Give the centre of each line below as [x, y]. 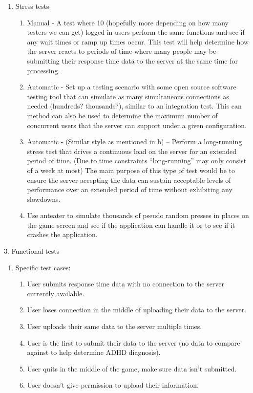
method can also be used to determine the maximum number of [122, 115]
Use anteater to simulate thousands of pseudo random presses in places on [138, 215]
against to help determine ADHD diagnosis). [94, 352]
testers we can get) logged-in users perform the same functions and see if [136, 32]
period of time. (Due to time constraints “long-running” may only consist [137, 161]
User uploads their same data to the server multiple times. [115, 326]
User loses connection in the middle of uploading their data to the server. [137, 310]
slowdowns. [44, 199]
